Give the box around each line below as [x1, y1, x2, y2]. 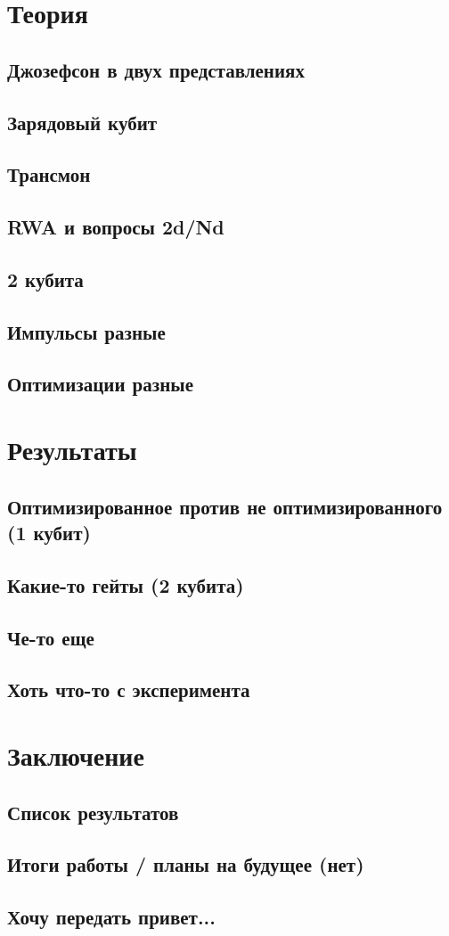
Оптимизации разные [7, 370, 193, 398]
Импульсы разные [7, 317, 166, 345]
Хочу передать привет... [7, 903, 216, 931]
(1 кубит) [7, 519, 91, 546]
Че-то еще [7, 623, 94, 651]
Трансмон [7, 160, 91, 188]
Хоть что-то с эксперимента [7, 676, 250, 703]
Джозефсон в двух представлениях [7, 55, 305, 83]
